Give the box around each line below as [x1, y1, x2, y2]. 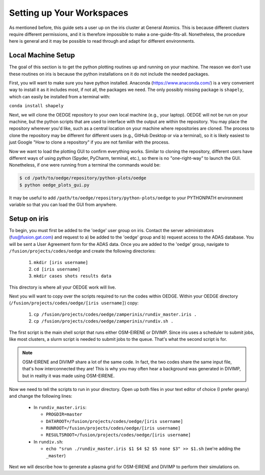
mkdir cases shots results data [33, 273, 111, 279]
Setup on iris [9, 214, 49, 223]
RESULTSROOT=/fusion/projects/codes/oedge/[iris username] [46, 432, 191, 438]
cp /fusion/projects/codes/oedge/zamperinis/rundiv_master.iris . [33, 311, 197, 317]
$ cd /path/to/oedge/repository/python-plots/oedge [19, 175, 147, 181]
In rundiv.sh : [33, 439, 63, 445]
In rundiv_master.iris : [33, 404, 87, 410]
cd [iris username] [33, 266, 80, 272]
